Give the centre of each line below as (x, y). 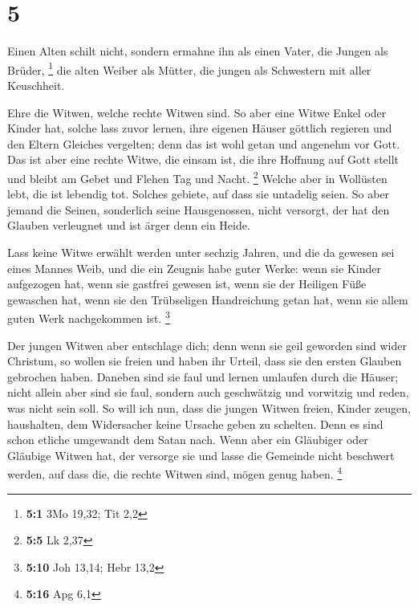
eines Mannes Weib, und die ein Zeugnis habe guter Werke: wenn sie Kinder (194, 268)
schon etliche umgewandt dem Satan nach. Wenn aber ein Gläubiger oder (188, 440)
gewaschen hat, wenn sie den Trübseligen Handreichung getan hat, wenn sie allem (208, 299)
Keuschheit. (36, 85)
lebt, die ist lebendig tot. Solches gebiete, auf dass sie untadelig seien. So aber (199, 194)
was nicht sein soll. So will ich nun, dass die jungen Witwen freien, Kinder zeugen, (209, 407)
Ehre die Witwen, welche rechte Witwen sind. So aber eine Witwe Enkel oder (197, 112)
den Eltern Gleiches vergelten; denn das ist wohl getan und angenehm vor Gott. (204, 143)
